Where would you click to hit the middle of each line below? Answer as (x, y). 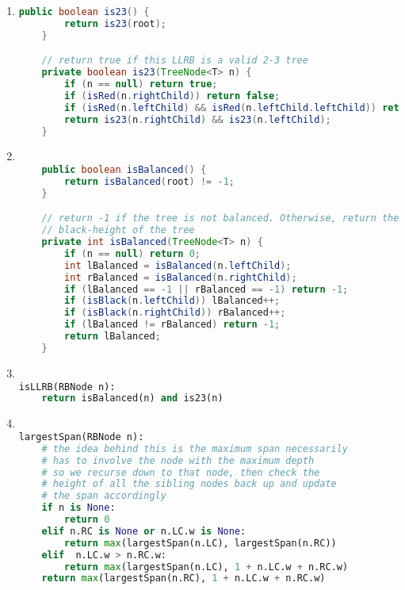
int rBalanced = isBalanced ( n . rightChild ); (181, 277)
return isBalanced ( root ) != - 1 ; (149, 181)
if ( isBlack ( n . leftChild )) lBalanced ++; (172, 301)
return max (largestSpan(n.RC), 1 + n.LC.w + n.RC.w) (183, 579)
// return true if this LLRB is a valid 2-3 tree (175, 61)
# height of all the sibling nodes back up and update (189, 484)
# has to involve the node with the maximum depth (178, 460)
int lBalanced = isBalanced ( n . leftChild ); (178, 265)
